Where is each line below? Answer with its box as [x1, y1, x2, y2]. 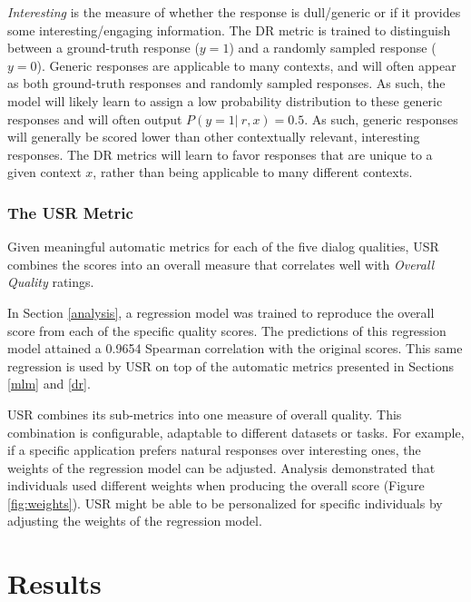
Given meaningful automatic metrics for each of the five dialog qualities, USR [7, 237, 439, 256]
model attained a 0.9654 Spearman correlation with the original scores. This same [7, 339, 463, 358]
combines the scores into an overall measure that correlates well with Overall [7, 254, 435, 273]
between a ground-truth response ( [7, 38, 200, 57]
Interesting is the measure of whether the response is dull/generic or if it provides [7, 3, 461, 21]
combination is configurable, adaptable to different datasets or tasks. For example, [7, 422, 465, 441]
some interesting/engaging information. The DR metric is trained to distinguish [7, 20, 451, 39]
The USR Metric [7, 201, 133, 223]
